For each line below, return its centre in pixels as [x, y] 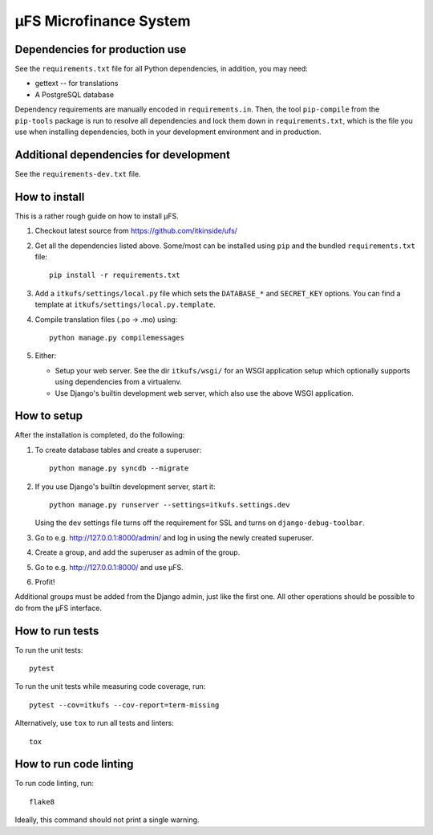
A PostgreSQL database [75, 94]
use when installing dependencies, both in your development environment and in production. [168, 132]
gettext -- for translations [77, 83]
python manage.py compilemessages [117, 338]
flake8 [42, 802]
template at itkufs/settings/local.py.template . [125, 304]
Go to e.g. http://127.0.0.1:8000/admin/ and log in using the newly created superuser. [174, 537]
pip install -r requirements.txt [115, 275]
